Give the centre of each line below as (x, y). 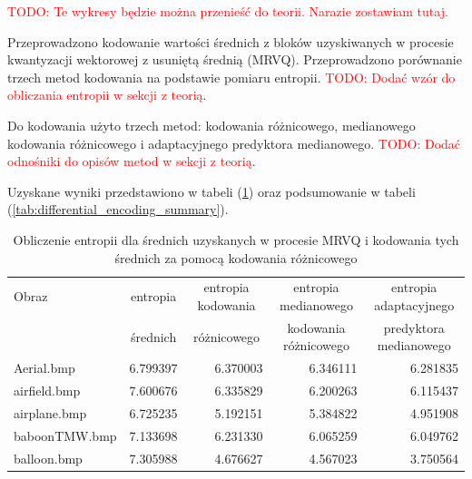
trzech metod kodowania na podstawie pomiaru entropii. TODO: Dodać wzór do (231, 77)
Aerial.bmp (44, 368)
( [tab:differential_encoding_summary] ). (118, 209)
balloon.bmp (48, 458)
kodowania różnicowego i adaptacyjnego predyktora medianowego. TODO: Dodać (234, 143)
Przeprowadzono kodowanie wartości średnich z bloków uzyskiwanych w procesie (231, 41)
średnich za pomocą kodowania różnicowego (236, 257)
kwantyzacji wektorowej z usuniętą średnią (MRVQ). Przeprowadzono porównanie (235, 59)
